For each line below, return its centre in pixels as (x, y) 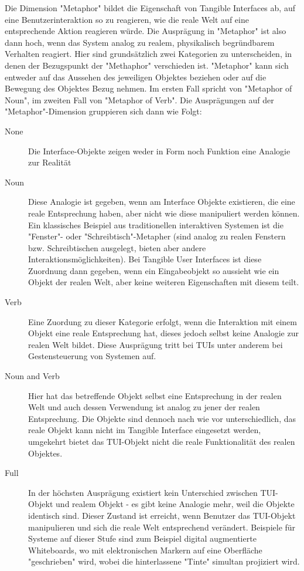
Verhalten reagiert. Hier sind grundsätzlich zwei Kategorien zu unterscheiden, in (148, 54)
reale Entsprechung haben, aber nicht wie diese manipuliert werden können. (164, 213)
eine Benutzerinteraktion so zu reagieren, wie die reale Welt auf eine (127, 19)
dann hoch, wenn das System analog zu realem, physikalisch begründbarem (140, 42)
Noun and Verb (32, 376)
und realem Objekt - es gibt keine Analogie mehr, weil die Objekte (175, 504)
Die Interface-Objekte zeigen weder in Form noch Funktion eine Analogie (159, 151)
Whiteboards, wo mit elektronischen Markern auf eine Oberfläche (145, 550)
